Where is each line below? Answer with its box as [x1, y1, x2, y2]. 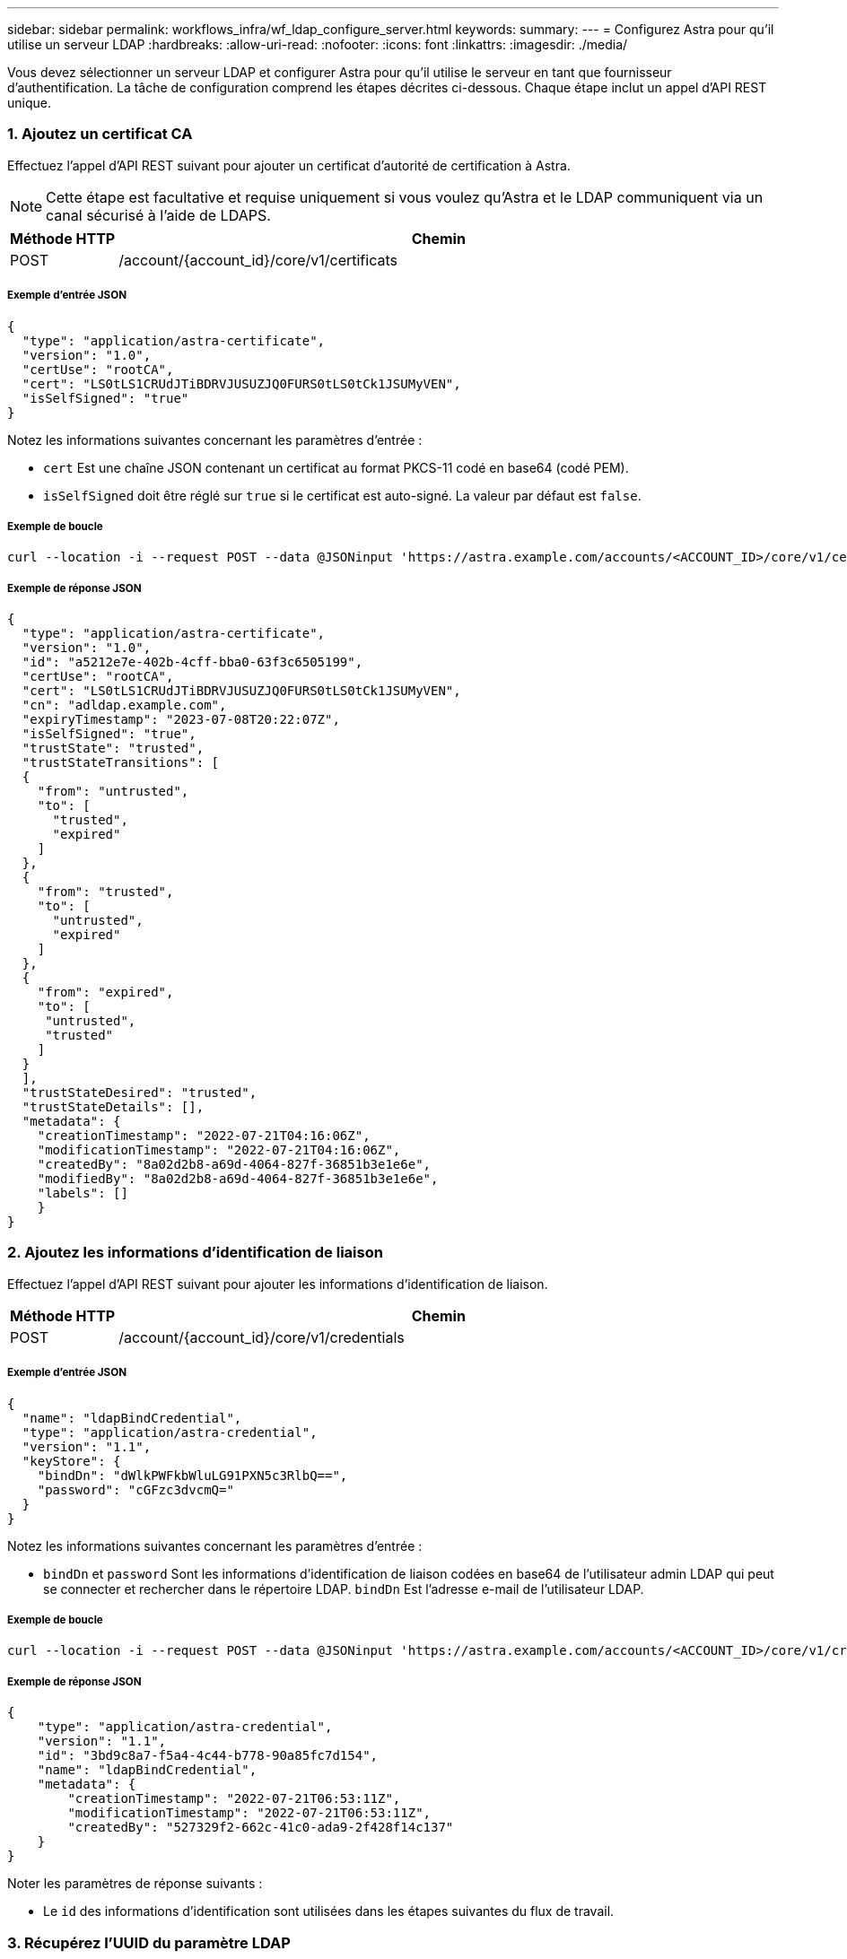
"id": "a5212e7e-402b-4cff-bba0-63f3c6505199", [22, 655, 363, 670]
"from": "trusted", [37, 884, 174, 900]
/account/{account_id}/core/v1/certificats [118, 250, 397, 269]
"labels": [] [37, 1186, 128, 1201]
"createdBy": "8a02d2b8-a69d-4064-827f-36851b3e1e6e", [37, 1157, 432, 1172]
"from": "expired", [37, 985, 174, 1000]
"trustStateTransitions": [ [22, 755, 220, 771]
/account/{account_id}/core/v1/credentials [118, 1328, 405, 1346]
